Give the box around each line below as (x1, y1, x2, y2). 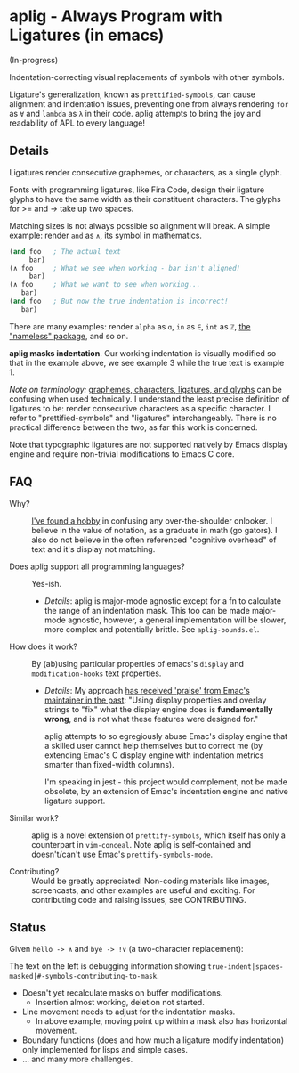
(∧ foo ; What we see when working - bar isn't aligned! (9, 264, 241, 272)
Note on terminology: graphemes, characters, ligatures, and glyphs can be (9, 384, 282, 394)
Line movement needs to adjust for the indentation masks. (21, 1006, 236, 1017)
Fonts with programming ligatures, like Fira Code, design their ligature (9, 184, 265, 195)
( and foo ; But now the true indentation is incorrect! (9, 297, 229, 305)
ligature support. (44, 795, 106, 806)
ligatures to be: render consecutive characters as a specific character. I (9, 402, 271, 413)
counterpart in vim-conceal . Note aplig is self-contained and (31, 839, 252, 849)
